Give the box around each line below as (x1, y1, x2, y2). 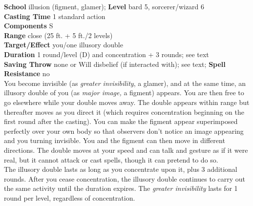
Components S (4, 21, 53, 31)
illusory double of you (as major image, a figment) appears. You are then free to (4, 87, 244, 98)
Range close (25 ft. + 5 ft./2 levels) (4, 30, 113, 40)
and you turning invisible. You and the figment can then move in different (4, 135, 225, 145)
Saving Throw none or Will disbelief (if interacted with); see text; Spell (4, 59, 226, 69)
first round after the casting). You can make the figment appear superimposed (4, 116, 238, 126)
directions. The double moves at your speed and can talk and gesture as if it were (4, 144, 248, 155)
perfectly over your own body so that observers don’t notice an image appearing (4, 125, 244, 136)
